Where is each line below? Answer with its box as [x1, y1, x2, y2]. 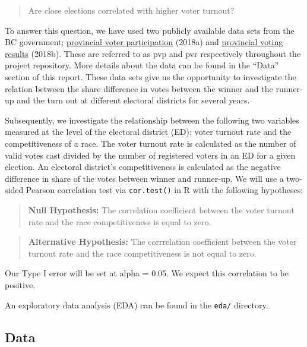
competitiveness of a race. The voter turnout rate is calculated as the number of [5, 137, 296, 149]
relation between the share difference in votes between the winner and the [5, 82, 273, 94]
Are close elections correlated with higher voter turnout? [28, 4, 235, 16]
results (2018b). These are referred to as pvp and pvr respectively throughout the [5, 47, 301, 59]
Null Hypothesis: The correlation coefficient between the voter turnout [28, 203, 295, 216]
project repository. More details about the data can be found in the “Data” [5, 59, 278, 71]
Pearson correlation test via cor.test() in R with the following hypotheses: [26, 184, 303, 196]
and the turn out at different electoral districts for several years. [17, 94, 250, 106]
